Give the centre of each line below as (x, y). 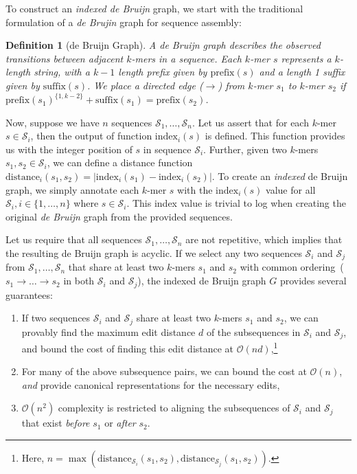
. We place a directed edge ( (145, 85)
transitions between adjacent (65, 58)
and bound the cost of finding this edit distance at (128, 348)
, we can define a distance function (120, 162)
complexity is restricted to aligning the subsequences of (174, 408)
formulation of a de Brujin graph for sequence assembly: (124, 22)
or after (120, 423)
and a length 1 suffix (302, 72)
